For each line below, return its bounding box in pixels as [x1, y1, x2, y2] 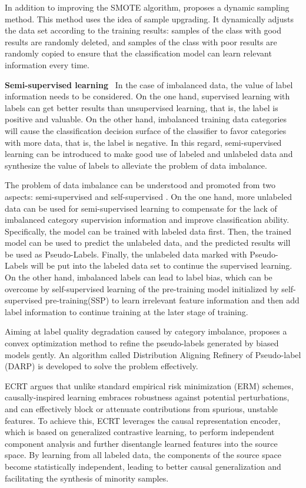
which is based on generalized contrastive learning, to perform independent [5, 426, 275, 438]
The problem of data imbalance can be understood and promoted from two [5, 179, 275, 191]
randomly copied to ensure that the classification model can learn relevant [5, 47, 272, 59]
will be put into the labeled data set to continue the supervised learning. [31, 259, 292, 272]
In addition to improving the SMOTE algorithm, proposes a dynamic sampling [5, 1, 290, 13]
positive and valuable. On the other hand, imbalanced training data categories [5, 113, 287, 125]
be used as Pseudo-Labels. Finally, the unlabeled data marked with [5, 248, 247, 260]
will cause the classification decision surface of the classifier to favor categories [5, 124, 287, 136]
